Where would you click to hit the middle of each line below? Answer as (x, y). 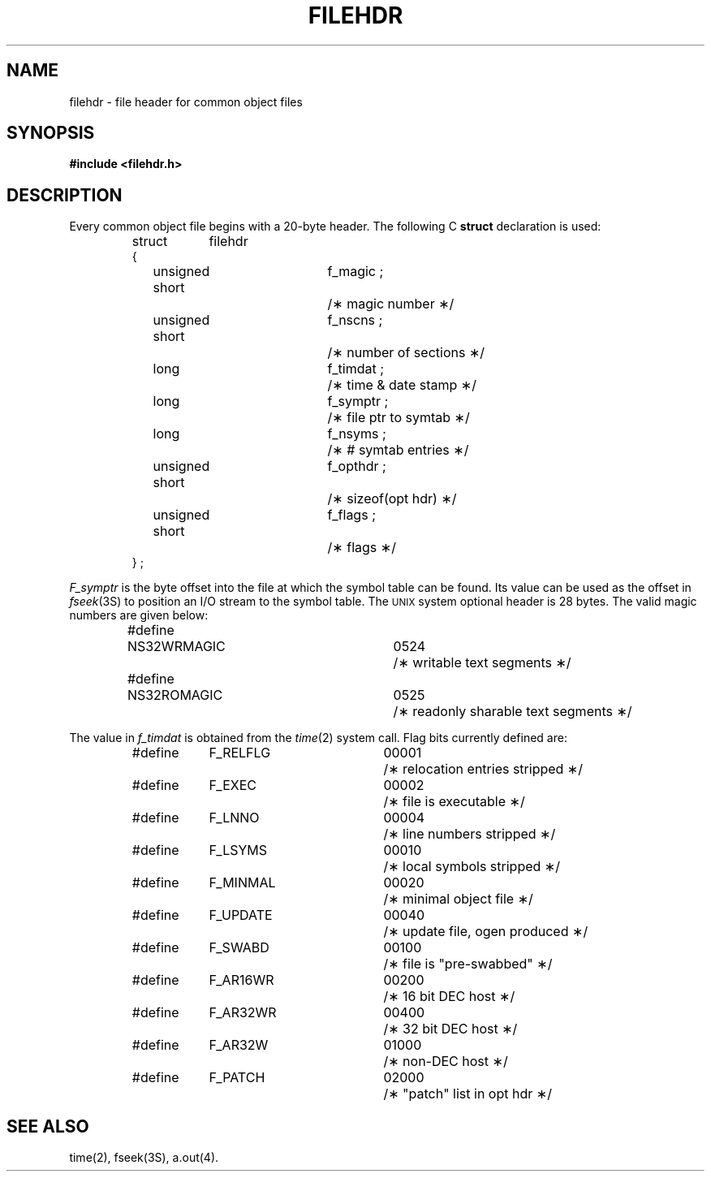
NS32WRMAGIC (176, 647)
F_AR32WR (243, 1013)
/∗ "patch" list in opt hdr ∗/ (468, 1094)
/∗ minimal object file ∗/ (458, 899)
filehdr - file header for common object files (186, 101)
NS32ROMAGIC (175, 695)
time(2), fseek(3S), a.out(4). (144, 1158)
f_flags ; (351, 515)
